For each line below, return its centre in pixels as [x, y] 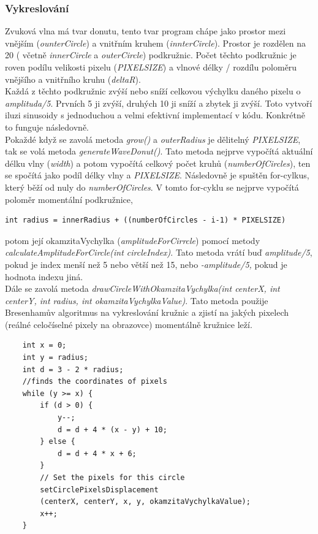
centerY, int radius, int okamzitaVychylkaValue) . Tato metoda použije [137, 300]
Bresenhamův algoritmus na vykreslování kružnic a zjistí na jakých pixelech [147, 312]
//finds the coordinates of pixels [95, 382]
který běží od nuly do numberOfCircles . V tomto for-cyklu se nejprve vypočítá [152, 187]
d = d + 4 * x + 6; [97, 453]
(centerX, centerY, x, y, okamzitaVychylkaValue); [145, 502]
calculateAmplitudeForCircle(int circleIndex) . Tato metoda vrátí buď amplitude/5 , [159, 252]
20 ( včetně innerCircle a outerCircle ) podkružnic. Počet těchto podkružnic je [151, 55]
